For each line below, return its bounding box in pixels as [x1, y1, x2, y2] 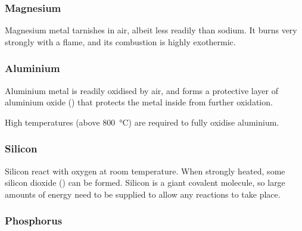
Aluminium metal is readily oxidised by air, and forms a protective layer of [5, 84, 278, 96]
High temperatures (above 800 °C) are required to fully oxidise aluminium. [5, 115, 279, 128]
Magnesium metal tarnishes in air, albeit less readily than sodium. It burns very [5, 24, 297, 36]
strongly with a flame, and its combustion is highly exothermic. [5, 35, 236, 48]
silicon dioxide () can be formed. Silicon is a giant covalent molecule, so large [5, 176, 285, 189]
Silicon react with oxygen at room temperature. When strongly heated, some [5, 164, 285, 177]
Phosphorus [5, 213, 63, 228]
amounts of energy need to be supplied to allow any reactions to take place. [5, 188, 281, 200]
